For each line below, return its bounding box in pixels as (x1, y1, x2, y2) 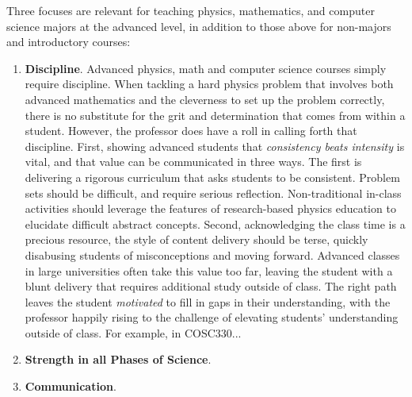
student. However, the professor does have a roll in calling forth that (25, 122, 357, 139)
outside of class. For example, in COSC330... (25, 324, 242, 341)
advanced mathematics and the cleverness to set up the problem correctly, (25, 91, 385, 107)
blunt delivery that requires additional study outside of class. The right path (25, 278, 397, 295)
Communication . (25, 378, 116, 395)
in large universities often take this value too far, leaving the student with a (25, 262, 393, 279)
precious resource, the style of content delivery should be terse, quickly (25, 231, 368, 248)
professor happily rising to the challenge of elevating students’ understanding (25, 309, 399, 326)
